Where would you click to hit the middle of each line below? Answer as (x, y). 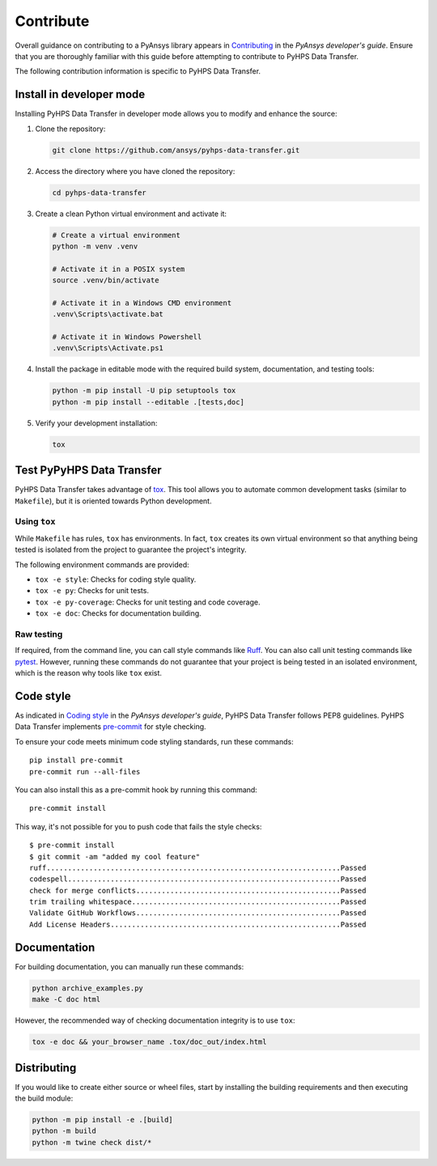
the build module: (44, 1098)
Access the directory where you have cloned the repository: (135, 171)
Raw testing (39, 634)
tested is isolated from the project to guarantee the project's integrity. (131, 549)
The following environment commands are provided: (102, 564)
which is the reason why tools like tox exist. (88, 673)
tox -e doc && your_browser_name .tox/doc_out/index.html (149, 1042)
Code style (43, 696)
